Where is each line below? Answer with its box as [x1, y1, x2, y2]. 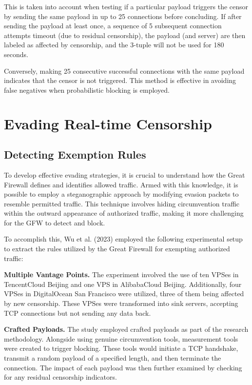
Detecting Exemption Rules [4, 147, 146, 162]
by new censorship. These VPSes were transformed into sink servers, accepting [4, 298, 238, 308]
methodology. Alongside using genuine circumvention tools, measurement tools [4, 333, 238, 344]
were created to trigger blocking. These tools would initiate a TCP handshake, [4, 343, 238, 353]
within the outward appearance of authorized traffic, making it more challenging [4, 208, 244, 218]
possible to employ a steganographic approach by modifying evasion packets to [4, 189, 239, 199]
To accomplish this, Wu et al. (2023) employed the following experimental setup [4, 234, 243, 244]
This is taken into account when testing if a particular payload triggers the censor [4, 1, 249, 11]
